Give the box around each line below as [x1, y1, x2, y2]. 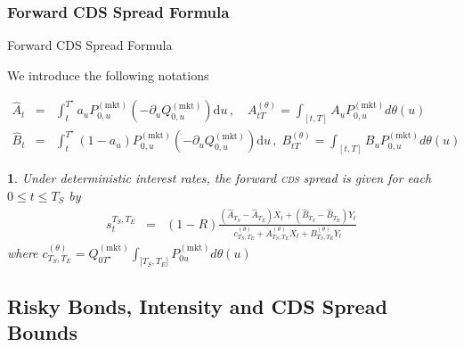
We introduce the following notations [7, 65, 209, 84]
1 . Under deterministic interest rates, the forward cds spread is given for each [7, 169, 432, 187]
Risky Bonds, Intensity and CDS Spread [7, 292, 387, 319]
